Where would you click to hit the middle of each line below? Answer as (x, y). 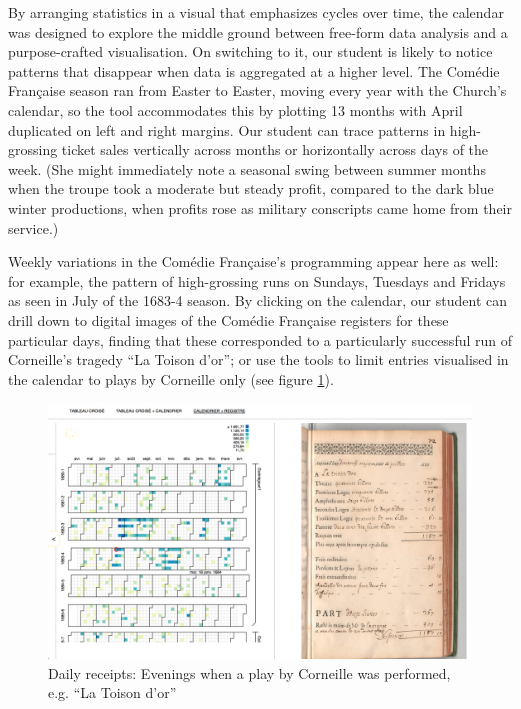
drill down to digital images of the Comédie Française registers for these (228, 319)
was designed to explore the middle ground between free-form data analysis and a (258, 31)
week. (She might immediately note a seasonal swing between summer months (247, 168)
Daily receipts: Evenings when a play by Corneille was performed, (249, 672)
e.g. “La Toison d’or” (112, 692)
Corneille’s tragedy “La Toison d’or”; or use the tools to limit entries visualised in (258, 359)
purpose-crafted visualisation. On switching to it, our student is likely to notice (250, 51)
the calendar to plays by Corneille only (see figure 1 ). (171, 378)
